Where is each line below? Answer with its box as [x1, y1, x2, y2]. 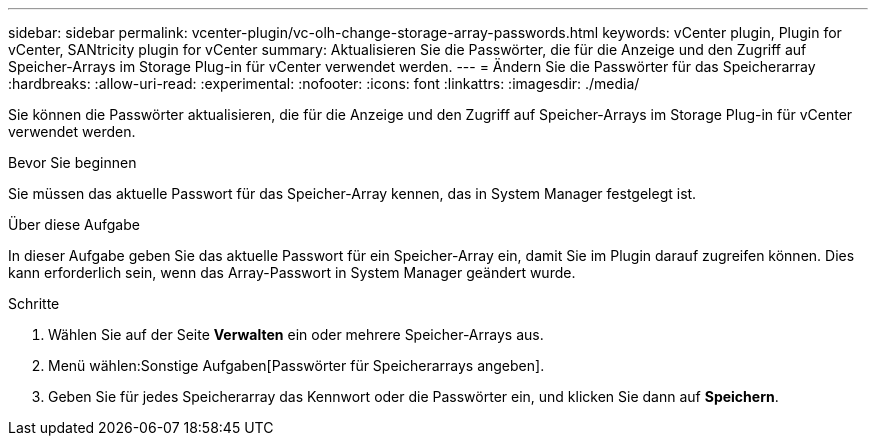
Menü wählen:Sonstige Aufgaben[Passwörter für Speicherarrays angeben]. [48, 357, 545, 374]
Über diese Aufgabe [8, 216, 140, 233]
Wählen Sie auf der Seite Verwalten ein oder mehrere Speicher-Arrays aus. [48, 326, 544, 343]
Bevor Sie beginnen [8, 154, 137, 171]
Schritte [8, 295, 60, 312]
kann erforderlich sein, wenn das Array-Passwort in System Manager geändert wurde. [8, 264, 576, 281]
